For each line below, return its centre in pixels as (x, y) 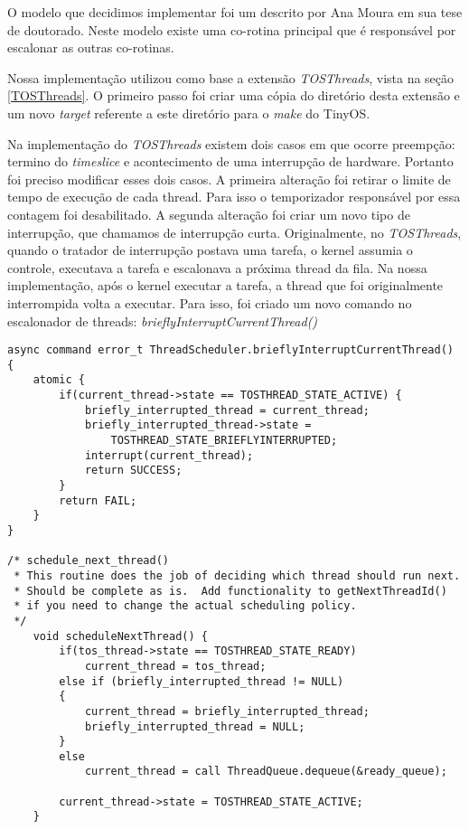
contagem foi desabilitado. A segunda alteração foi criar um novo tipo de (209, 214)
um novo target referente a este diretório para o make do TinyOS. (189, 113)
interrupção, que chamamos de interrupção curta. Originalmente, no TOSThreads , (234, 232)
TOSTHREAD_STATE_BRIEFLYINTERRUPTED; (224, 441)
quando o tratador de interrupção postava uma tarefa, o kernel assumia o (210, 250)
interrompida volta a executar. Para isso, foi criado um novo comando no (210, 302)
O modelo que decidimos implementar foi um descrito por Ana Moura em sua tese (235, 12)
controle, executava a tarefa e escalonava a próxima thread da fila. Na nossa (217, 267)
